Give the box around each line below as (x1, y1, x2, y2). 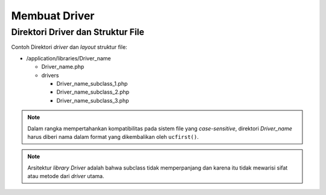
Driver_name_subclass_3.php (56, 97, 129, 104)
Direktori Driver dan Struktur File (11, 27, 145, 37)
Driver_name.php (41, 63, 85, 71)
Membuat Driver (11, 9, 95, 22)
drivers (41, 71, 59, 78)
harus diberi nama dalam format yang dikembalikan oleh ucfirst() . (27, 133, 199, 140)
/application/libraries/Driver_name (26, 54, 111, 62)
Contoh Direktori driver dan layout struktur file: (11, 43, 127, 51)
